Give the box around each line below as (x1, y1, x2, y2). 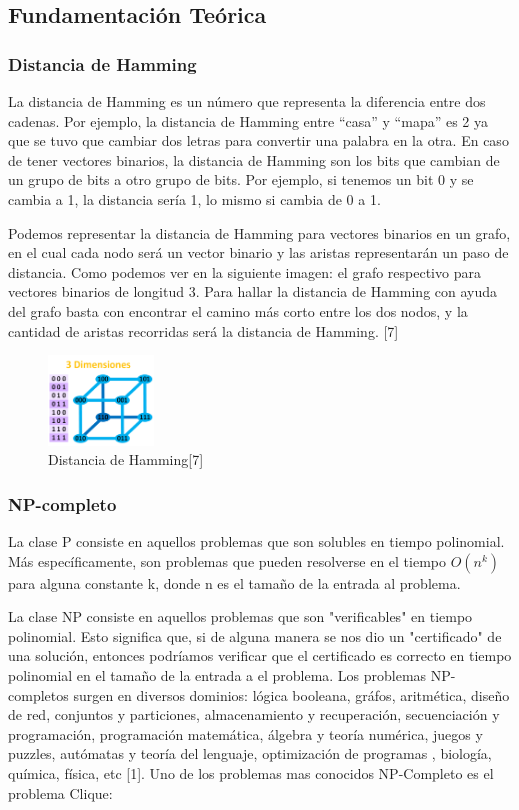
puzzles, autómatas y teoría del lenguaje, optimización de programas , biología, (8, 743, 492, 764)
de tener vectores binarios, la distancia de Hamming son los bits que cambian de (8, 149, 500, 170)
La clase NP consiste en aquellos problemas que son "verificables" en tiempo (8, 606, 473, 627)
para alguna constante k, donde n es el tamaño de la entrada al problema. (8, 572, 461, 593)
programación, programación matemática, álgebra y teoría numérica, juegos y (8, 723, 483, 744)
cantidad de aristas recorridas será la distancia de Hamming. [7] (8, 320, 399, 341)
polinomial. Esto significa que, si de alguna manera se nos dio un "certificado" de (8, 625, 502, 646)
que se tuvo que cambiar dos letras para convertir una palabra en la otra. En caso (8, 130, 509, 151)
